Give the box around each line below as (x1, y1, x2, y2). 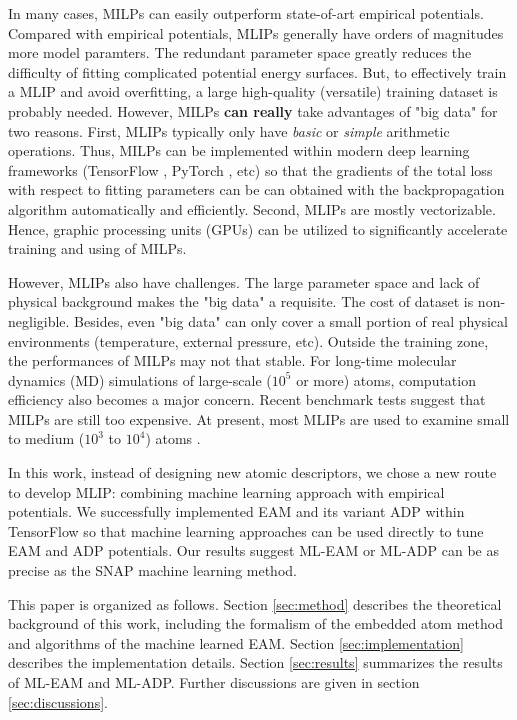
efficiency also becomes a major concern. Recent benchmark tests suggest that (8, 389, 486, 410)
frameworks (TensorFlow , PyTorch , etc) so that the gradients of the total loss (8, 159, 493, 180)
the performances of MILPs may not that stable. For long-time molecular (8, 350, 457, 371)
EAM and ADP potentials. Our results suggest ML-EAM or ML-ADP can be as (8, 540, 499, 561)
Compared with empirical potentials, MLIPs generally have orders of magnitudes (8, 22, 504, 43)
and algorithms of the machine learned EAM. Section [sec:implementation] (8, 632, 464, 653)
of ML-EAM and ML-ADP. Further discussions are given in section (8, 672, 420, 692)
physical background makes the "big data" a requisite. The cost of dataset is (8, 291, 474, 312)
